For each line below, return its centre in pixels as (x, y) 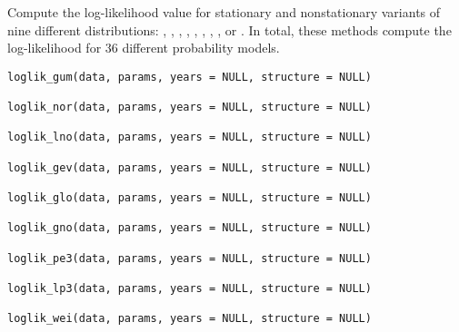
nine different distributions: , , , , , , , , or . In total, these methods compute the (229, 29)
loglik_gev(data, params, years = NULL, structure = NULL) (190, 167)
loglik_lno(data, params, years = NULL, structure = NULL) (190, 137)
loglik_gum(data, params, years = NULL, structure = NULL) (190, 77)
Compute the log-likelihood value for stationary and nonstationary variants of (224, 12)
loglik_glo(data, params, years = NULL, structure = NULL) (190, 198)
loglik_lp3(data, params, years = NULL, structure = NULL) (190, 288)
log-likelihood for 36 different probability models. (144, 48)
